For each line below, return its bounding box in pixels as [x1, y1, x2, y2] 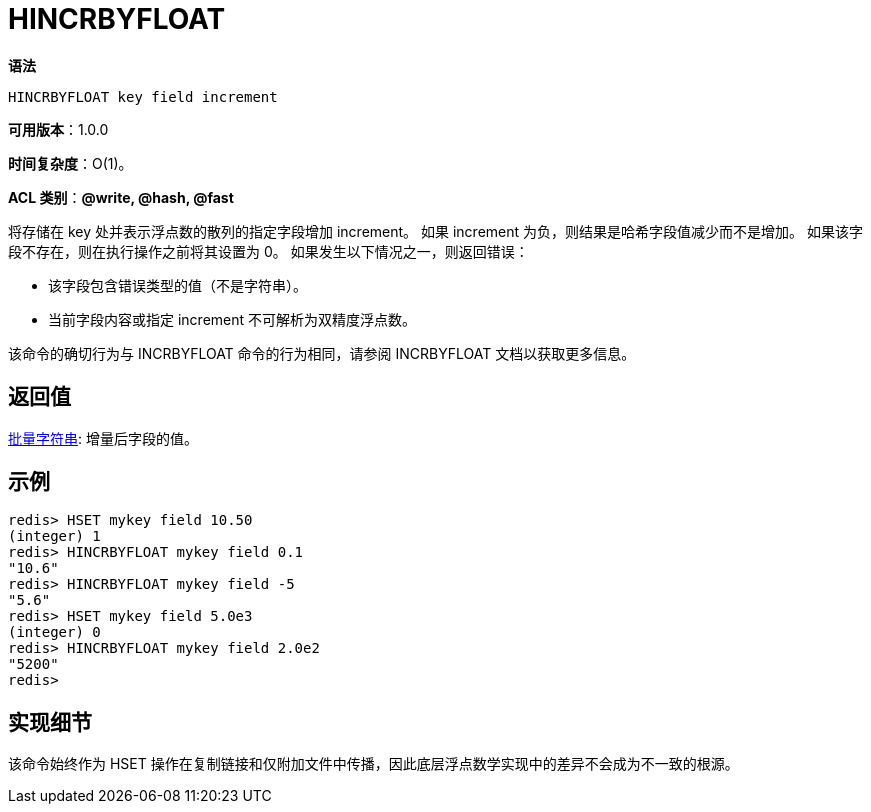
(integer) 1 [8, 528, 101, 545]
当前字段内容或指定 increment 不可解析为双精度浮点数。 [48, 310, 417, 328]
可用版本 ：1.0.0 [8, 120, 109, 138]
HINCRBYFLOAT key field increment [8, 88, 278, 105]
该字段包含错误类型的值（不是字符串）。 [48, 276, 307, 294]
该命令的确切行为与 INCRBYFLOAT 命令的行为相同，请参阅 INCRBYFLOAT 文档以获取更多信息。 [8, 344, 636, 362]
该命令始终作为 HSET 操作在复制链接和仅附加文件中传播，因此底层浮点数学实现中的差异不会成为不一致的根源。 [8, 755, 739, 773]
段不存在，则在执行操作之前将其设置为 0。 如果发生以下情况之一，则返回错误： [8, 242, 529, 260]
